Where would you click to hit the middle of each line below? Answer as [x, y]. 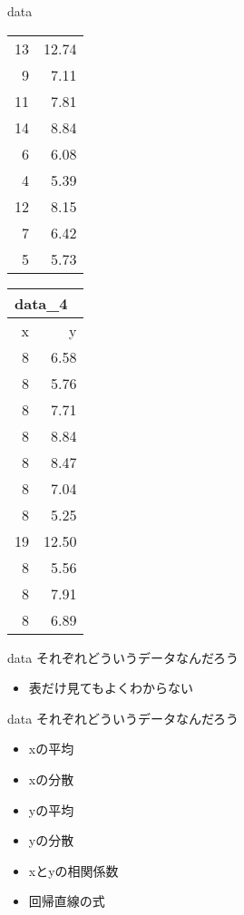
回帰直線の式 [67, 901]
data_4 [41, 303]
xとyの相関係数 [73, 870]
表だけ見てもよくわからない [111, 688]
